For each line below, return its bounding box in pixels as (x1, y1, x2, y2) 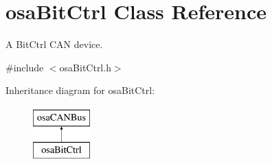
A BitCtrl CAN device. (5, 37, 103, 51)
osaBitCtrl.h (59, 60, 111, 74)
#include (5, 60, 44, 74)
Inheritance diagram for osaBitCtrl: (5, 83, 155, 97)
